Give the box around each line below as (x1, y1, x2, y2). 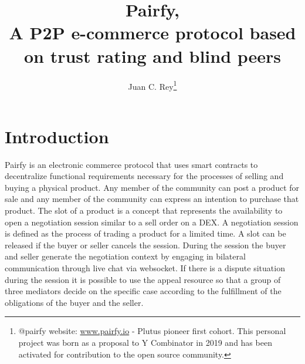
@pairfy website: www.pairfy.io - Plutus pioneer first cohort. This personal (18, 325, 286, 337)
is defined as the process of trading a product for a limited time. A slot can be (5, 227, 286, 240)
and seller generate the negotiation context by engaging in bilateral (5, 250, 246, 262)
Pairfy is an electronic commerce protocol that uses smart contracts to (5, 158, 258, 170)
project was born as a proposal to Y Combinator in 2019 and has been (18, 336, 272, 348)
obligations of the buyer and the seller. (5, 296, 144, 308)
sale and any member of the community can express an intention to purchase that (5, 193, 299, 205)
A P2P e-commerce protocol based (9, 21, 296, 45)
